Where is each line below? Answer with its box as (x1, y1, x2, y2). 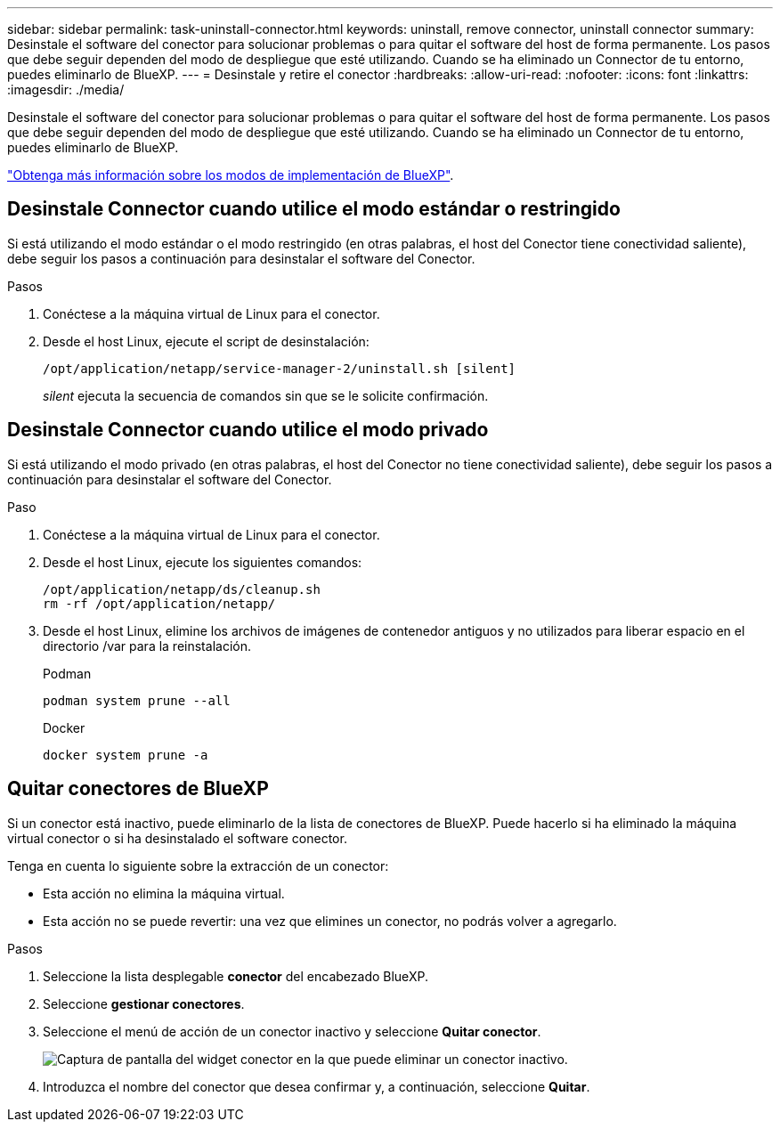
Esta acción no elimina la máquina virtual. (43, 885, 285, 901)
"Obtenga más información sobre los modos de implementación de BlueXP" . (7, 167, 454, 183)
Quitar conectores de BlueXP (7, 777, 269, 800)
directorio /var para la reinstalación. (43, 638, 251, 654)
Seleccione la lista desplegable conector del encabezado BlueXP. (43, 968, 428, 984)
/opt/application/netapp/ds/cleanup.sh (43, 581, 321, 597)
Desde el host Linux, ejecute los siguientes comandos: (43, 554, 362, 570)
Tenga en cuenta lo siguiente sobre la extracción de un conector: (7, 857, 389, 873)
